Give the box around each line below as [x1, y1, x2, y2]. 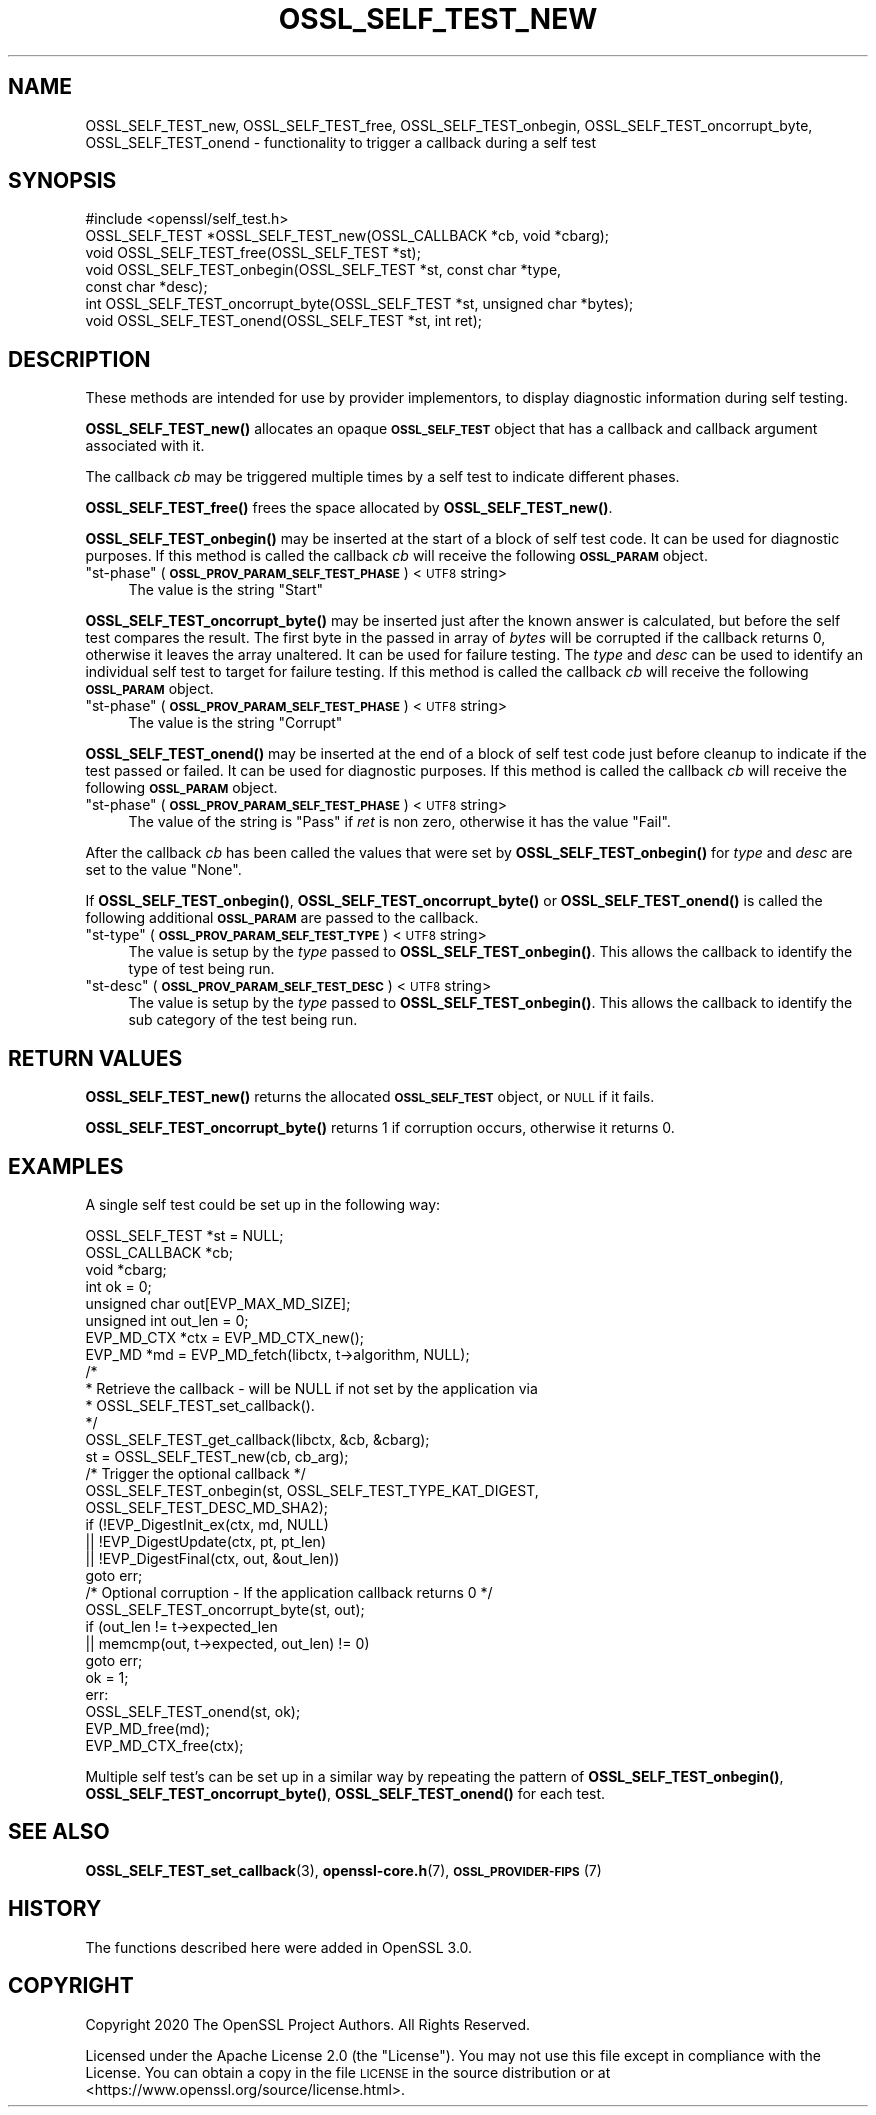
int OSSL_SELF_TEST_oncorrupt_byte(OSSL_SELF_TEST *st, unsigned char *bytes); [85, 295, 634, 313]
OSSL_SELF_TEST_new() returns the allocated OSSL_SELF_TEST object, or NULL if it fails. [85, 1088, 655, 1106]
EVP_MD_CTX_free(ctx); [85, 1736, 244, 1754]
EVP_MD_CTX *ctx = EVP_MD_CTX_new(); [85, 1328, 365, 1346]
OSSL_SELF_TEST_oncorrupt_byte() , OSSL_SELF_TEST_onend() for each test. [85, 1784, 606, 1802]
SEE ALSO [8, 1819, 110, 1845]
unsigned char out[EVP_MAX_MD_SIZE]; [85, 1294, 351, 1312]
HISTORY [8, 1896, 102, 1922]
